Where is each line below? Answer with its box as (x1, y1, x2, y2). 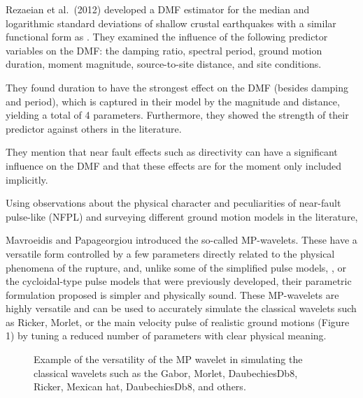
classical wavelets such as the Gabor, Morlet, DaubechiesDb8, (34, 365, 298, 380)
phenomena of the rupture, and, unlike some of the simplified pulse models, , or (6, 260, 346, 274)
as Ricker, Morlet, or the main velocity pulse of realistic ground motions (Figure (6, 314, 350, 329)
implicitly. (6, 172, 48, 186)
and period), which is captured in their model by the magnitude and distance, (6, 94, 340, 108)
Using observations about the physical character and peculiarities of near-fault (6, 196, 341, 210)
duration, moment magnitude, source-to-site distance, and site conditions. (6, 57, 322, 71)
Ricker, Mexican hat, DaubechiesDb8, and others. (34, 379, 246, 394)
